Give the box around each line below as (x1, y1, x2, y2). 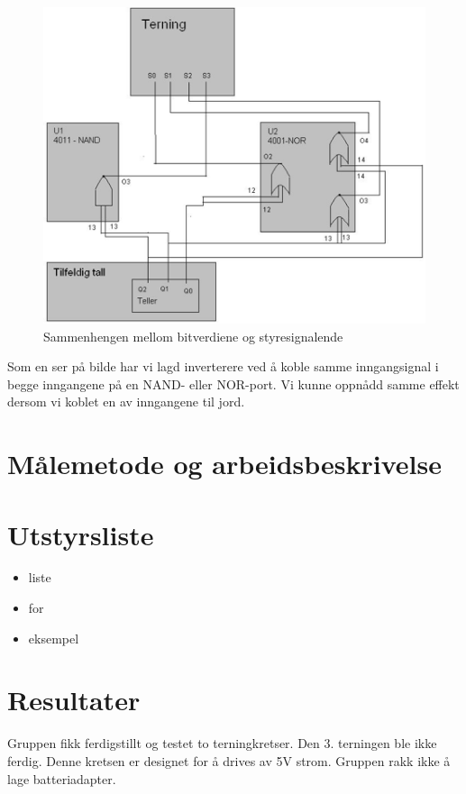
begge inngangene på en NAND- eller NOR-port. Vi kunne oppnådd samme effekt (7, 374, 460, 393)
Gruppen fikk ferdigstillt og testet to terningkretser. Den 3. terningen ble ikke (7, 734, 437, 753)
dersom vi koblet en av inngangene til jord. (7, 392, 245, 411)
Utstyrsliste (7, 516, 154, 552)
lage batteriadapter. (7, 769, 116, 788)
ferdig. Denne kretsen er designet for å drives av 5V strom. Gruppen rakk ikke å (7, 751, 451, 770)
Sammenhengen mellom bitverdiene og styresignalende (43, 326, 343, 345)
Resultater (7, 681, 141, 718)
